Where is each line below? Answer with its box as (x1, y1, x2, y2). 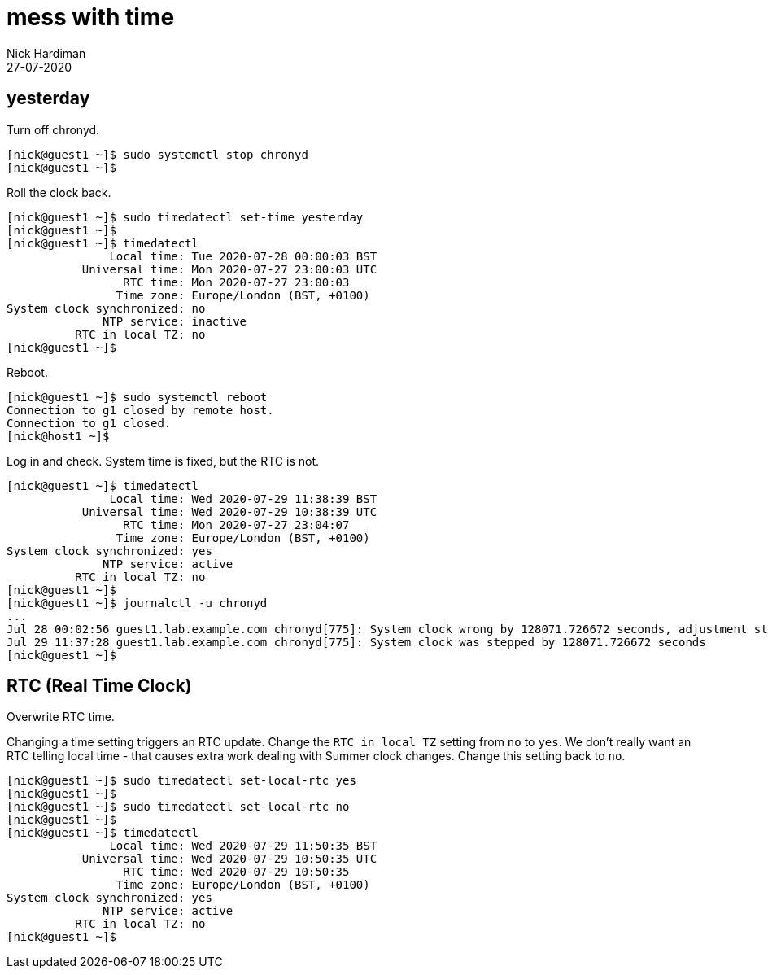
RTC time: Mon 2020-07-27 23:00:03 (123, 275, 350, 289)
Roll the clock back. (7, 185, 111, 199)
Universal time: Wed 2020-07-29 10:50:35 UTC (81, 852, 377, 866)
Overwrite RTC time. (7, 710, 115, 724)
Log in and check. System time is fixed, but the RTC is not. (7, 453, 319, 468)
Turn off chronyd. (7, 122, 100, 137)
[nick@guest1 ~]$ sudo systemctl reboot (7, 390, 268, 404)
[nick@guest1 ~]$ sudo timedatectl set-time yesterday (7, 210, 364, 224)
